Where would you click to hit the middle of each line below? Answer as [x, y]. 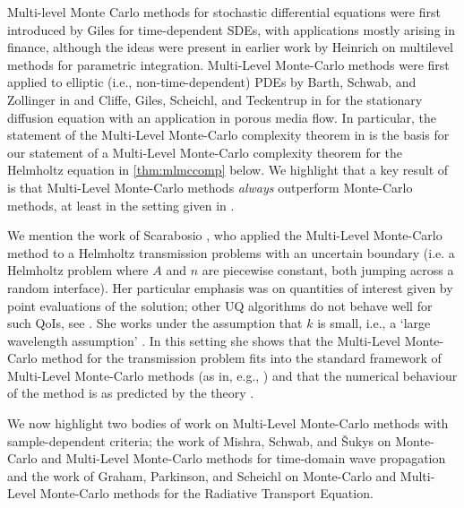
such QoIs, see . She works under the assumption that [155, 323]
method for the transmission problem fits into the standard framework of [241, 358]
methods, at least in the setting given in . [121, 205]
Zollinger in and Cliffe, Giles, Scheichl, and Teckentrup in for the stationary [215, 99]
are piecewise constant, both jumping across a [328, 270]
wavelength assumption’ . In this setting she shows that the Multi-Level [204, 340]
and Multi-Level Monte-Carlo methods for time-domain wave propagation [244, 458]
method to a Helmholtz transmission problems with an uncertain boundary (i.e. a [231, 252]
